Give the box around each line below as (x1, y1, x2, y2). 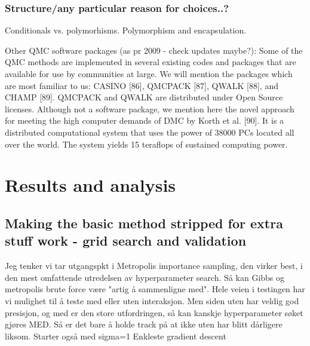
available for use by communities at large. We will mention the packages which (5, 68, 293, 79)
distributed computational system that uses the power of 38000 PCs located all (5, 125, 294, 138)
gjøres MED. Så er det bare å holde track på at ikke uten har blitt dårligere (5, 318, 283, 330)
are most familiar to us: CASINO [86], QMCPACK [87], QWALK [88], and (5, 79, 278, 91)
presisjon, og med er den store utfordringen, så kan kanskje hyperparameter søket (5, 306, 303, 319)
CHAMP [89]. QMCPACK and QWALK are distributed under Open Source (5, 91, 283, 103)
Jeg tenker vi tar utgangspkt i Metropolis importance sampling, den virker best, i (5, 259, 303, 272)
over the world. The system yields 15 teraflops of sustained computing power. (5, 137, 288, 150)
